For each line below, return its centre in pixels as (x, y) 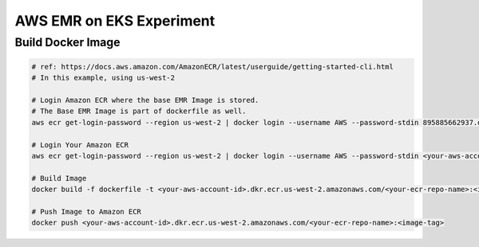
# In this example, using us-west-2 (103, 78)
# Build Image (59, 178)
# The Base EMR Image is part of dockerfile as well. (139, 111)
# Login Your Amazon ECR (80, 145)
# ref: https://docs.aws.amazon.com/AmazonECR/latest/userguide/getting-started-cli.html (213, 67)
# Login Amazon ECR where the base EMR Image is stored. (145, 100)
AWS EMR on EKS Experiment (115, 21)
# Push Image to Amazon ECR (86, 212)
